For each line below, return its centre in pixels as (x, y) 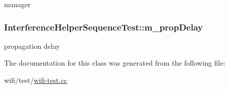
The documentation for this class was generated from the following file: (115, 63)
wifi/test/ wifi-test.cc (36, 80)
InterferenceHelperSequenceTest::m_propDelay (104, 27)
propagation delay (32, 46)
